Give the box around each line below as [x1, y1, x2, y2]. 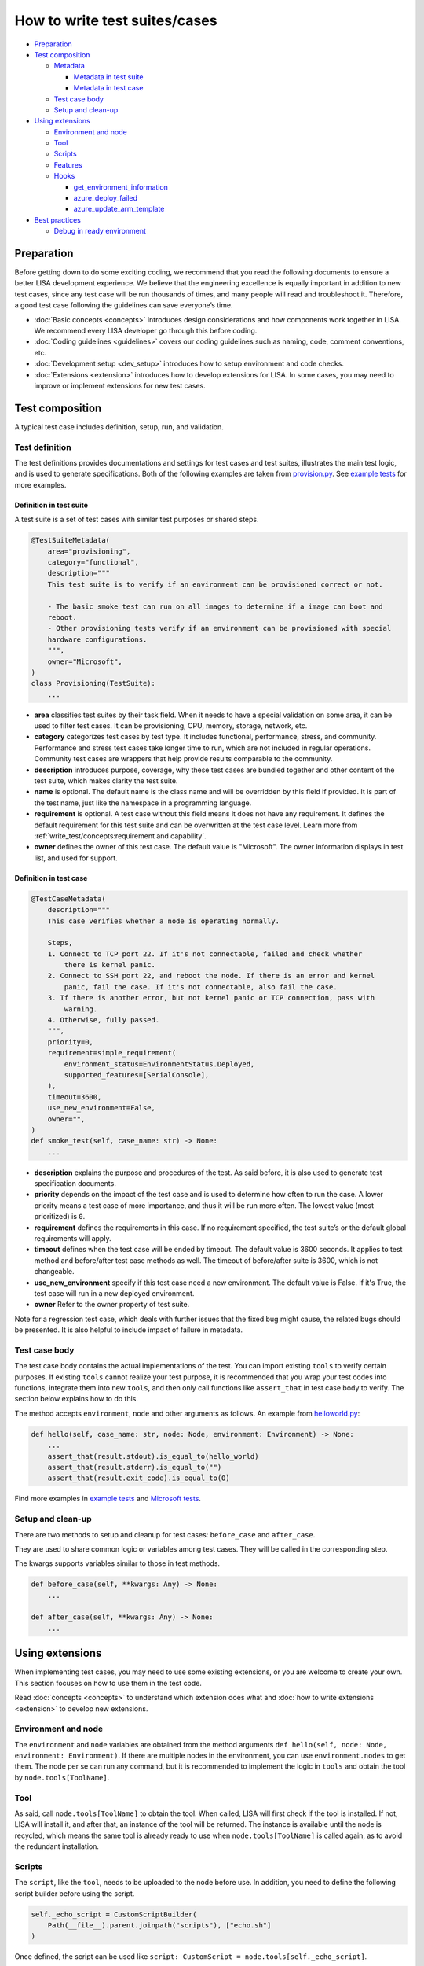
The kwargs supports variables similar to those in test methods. [14, 1559, 220, 1568]
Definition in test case [14, 873, 88, 882]
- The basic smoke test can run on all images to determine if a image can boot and [47, 602, 384, 611]
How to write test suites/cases [14, 12, 217, 29]
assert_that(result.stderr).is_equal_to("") [47, 1463, 222, 1472]
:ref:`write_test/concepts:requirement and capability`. [34, 830, 207, 841]
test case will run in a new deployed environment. [34, 1288, 195, 1298]
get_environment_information [73, 182, 169, 192]
